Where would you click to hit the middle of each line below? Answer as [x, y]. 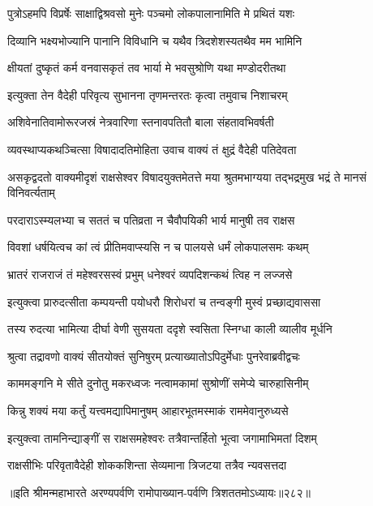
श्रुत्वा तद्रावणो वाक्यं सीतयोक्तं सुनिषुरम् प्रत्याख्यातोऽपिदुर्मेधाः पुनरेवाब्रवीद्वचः [154, 356]
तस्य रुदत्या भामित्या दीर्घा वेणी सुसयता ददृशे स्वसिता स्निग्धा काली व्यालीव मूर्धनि [170, 329]
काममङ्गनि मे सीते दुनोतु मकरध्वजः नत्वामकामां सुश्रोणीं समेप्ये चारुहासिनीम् [158, 383]
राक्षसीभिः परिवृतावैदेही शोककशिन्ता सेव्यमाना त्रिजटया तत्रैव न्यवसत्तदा [147, 465]
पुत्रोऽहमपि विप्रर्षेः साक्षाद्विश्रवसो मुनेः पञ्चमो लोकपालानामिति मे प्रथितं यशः [151, 13]
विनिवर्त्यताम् [31, 193]
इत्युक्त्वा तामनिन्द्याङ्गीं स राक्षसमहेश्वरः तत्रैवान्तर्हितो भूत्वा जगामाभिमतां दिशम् [162, 437]
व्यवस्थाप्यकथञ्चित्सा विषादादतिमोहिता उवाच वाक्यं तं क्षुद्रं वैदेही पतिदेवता [152, 149]
